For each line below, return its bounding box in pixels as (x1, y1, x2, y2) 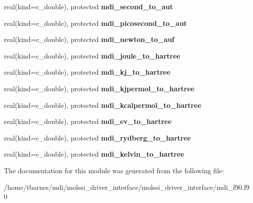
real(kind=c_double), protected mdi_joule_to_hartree (4, 50, 180, 61)
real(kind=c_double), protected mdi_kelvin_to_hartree (4, 149, 184, 159)
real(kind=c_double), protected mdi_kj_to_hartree (4, 67, 171, 77)
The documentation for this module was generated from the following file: (4, 165, 224, 175)
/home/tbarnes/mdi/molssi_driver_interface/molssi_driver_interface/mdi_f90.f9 (4, 182, 250, 192)
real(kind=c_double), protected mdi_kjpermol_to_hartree (4, 83, 195, 93)
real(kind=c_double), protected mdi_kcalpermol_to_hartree (4, 100, 201, 110)
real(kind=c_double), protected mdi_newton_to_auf (4, 34, 175, 44)
